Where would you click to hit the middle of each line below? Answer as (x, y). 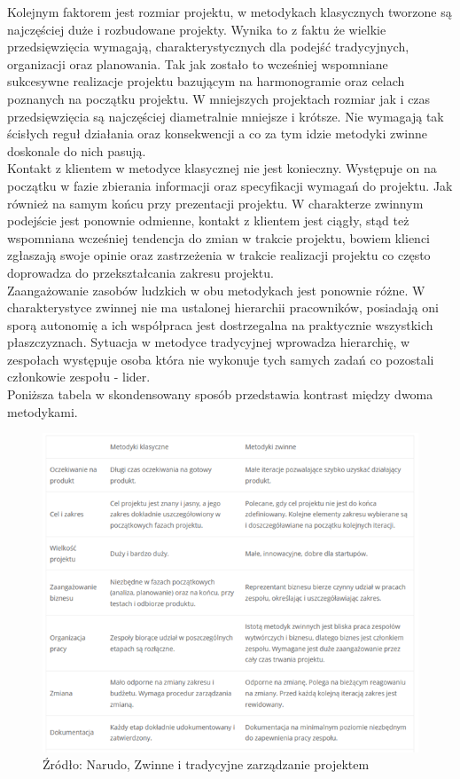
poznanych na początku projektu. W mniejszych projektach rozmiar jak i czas (219, 98)
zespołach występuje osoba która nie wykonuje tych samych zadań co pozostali (221, 359)
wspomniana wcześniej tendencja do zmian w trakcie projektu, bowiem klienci (218, 237)
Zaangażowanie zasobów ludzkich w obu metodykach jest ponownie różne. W (216, 290)
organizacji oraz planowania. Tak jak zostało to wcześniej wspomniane (198, 63)
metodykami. (43, 411)
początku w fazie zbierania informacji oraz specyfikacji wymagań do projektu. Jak (230, 185)
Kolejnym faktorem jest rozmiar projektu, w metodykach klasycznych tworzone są (230, 12)
